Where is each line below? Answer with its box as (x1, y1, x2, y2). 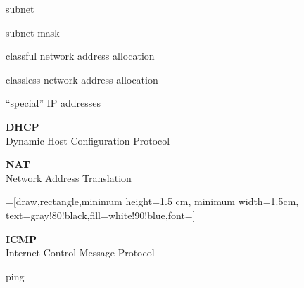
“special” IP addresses (6, 96, 101, 110)
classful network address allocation (6, 48, 155, 63)
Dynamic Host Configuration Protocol (6, 133, 170, 148)
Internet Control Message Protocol (6, 245, 155, 260)
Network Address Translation (6, 170, 132, 185)
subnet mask (6, 25, 60, 39)
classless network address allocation (6, 72, 158, 86)
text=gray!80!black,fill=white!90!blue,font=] (6, 207, 196, 222)
